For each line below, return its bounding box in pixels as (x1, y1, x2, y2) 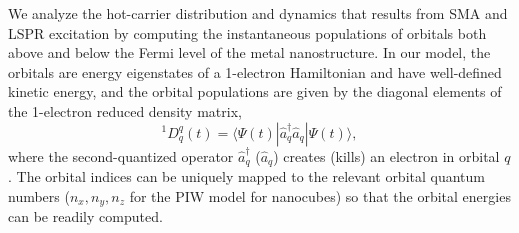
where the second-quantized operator (8, 145, 234, 166)
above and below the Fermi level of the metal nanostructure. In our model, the (8, 42, 491, 63)
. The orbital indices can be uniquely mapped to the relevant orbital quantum (8, 166, 486, 187)
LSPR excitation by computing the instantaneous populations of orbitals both (8, 22, 487, 43)
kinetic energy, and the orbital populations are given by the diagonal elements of (8, 81, 502, 102)
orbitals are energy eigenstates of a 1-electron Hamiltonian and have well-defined (8, 61, 502, 82)
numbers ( (8, 185, 70, 206)
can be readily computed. (8, 206, 163, 227)
